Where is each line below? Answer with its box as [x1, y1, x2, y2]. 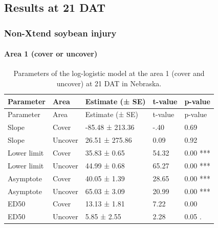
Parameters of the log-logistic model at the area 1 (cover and [13, 68, 205, 79]
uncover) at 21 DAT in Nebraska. [56, 78, 162, 89]
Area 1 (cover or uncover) [4, 48, 98, 59]
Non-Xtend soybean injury [4, 26, 117, 39]
